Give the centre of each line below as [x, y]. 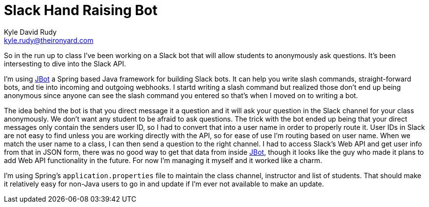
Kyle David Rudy [30, 32]
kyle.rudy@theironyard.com [49, 40]
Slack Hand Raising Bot [81, 10]
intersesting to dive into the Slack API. [65, 63]
